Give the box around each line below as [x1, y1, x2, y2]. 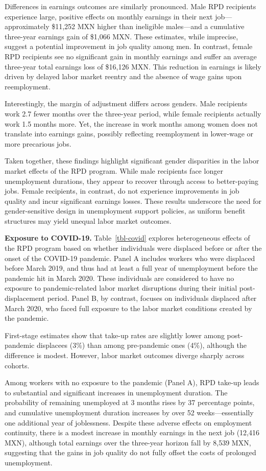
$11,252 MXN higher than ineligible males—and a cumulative [52, 21, 245, 32]
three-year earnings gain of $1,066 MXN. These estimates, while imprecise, [5, 31, 238, 41]
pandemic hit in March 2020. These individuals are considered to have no [5, 272, 234, 283]
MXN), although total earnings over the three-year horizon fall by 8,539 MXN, [5, 437, 251, 448]
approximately [5, 21, 50, 32]
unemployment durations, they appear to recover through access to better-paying [5, 175, 259, 186]
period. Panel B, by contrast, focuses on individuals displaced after [47, 293, 257, 303]
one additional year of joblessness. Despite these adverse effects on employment [5, 417, 252, 428]
